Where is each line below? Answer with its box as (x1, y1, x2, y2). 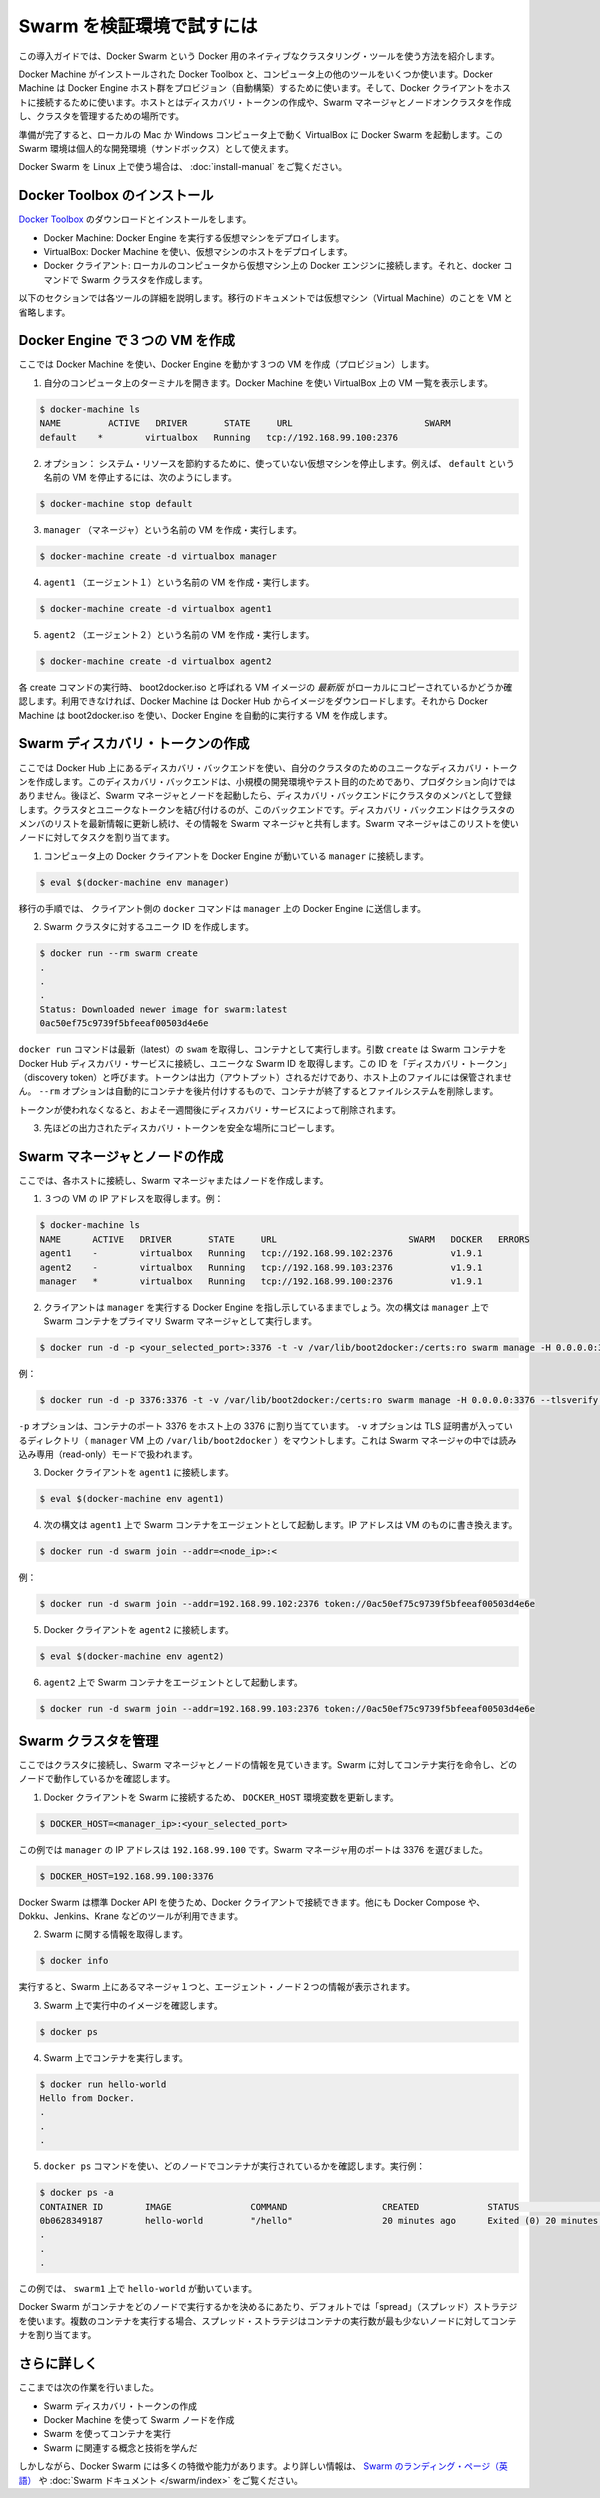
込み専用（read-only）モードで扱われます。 (18, 1448, 199, 1460)
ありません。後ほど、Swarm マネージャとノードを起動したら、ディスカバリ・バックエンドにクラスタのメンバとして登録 (18, 790, 512, 802)
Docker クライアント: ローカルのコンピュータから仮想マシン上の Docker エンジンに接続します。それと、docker (43, 260, 502, 272)
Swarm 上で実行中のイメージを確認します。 (43, 1999, 224, 2011)
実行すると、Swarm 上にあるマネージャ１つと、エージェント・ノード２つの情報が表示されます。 (18, 1981, 415, 1993)
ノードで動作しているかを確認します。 (18, 1773, 176, 1785)
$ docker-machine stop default (39, 498, 194, 509)
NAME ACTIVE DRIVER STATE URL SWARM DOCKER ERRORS (39, 1233, 530, 1245)
